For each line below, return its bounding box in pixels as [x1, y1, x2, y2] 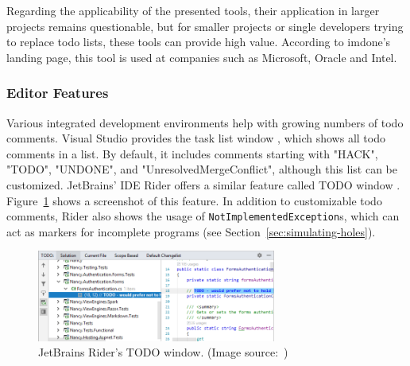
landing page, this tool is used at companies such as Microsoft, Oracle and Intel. [6, 49, 397, 65]
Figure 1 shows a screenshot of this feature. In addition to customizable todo [6, 192, 382, 208]
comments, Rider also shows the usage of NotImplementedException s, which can [6, 208, 400, 224]
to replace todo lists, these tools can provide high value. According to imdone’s [6, 33, 391, 50]
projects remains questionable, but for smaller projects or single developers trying [6, 18, 404, 34]
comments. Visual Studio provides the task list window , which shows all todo [6, 130, 385, 146]
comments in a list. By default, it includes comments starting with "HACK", [6, 145, 378, 162]
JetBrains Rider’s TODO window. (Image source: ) [38, 344, 288, 360]
